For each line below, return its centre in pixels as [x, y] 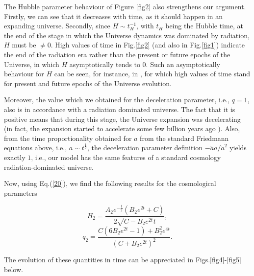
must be [24, 45]
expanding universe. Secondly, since [57, 26]
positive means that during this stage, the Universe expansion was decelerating [122, 119]
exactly [15, 157]
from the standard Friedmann [184, 138]
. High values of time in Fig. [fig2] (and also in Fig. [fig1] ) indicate [148, 45]
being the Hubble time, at [204, 26]
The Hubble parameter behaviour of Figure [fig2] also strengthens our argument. [125, 6]
